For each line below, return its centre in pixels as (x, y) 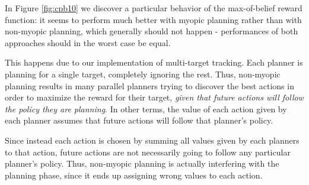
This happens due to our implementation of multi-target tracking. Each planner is (154, 62)
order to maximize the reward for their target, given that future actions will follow (154, 97)
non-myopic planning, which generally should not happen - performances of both (152, 31)
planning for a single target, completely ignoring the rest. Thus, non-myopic (143, 74)
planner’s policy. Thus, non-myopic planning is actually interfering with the (142, 163)
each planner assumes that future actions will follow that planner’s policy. (139, 120)
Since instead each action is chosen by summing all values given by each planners (152, 140)
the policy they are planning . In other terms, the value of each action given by (146, 108)
